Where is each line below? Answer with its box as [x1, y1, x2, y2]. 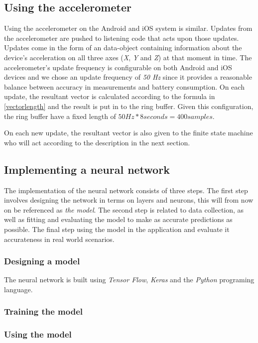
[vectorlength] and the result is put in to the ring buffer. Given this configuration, [4, 101, 254, 111]
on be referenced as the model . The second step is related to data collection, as [4, 204, 244, 215]
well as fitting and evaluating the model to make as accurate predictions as [4, 214, 233, 225]
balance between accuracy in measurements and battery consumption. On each [4, 81, 245, 92]
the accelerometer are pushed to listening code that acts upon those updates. [4, 32, 239, 43]
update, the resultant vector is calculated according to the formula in [4, 91, 215, 102]
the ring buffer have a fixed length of [4, 111, 116, 121]
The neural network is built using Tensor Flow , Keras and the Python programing [4, 274, 255, 285]
